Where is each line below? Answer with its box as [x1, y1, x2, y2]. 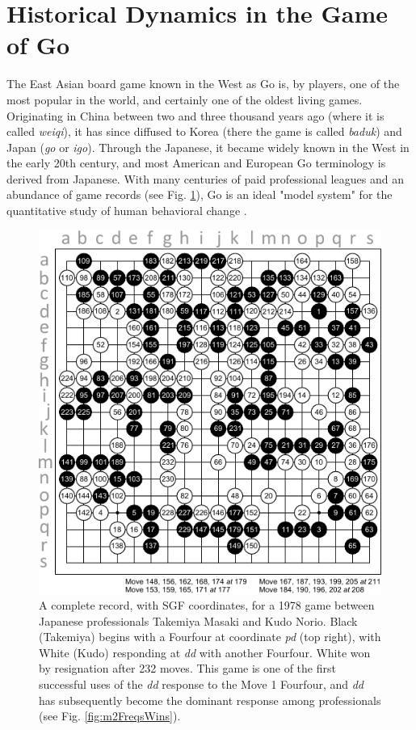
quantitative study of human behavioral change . [6, 202, 247, 219]
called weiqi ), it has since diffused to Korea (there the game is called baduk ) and [6, 123, 402, 140]
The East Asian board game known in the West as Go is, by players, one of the [6, 75, 400, 92]
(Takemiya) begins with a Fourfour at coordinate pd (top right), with [39, 628, 381, 645]
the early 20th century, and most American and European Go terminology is [6, 154, 386, 171]
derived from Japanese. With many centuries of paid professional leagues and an [6, 170, 404, 187]
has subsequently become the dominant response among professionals [39, 691, 381, 708]
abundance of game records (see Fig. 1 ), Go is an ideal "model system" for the [6, 186, 393, 203]
